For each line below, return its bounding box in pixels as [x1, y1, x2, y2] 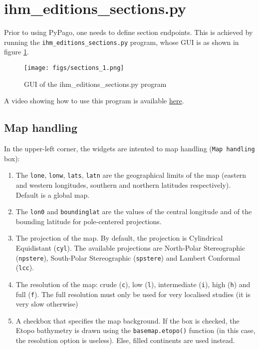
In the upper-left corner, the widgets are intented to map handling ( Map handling [4, 143, 255, 154]
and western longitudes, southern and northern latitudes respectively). [15, 179, 231, 190]
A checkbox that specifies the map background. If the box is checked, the [15, 315, 240, 326]
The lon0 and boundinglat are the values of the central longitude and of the [15, 206, 252, 217]
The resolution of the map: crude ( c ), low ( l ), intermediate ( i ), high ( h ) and [15, 279, 251, 289]
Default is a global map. [15, 189, 90, 200]
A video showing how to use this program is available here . [4, 95, 184, 106]
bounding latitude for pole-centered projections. [15, 216, 162, 226]
